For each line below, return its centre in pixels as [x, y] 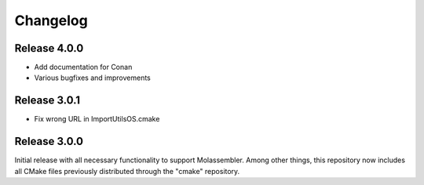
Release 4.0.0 [49, 48]
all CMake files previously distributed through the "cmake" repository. [127, 171]
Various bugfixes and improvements [92, 78]
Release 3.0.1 [48, 101]
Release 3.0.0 [49, 141]
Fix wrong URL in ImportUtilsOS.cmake [97, 119]
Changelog [51, 20]
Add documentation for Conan [83, 67]
